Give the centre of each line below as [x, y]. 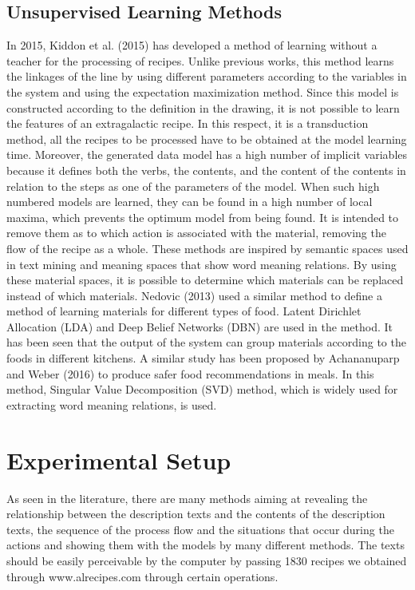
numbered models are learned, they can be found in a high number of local [190, 202]
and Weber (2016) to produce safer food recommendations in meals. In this [190, 373]
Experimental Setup [119, 459]
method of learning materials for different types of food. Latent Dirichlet [184, 311]
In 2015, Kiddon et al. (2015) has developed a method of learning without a [192, 45]
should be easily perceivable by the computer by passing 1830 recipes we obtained [207, 560]
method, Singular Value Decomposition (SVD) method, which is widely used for [202, 389]
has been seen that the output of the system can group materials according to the [206, 342]
